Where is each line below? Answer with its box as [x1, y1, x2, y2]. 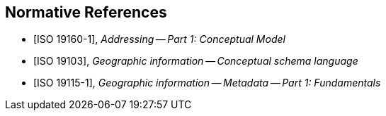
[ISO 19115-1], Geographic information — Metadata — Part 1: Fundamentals [33, 77, 381, 89]
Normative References [5, 4, 167, 21]
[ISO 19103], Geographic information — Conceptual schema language [33, 55, 358, 67]
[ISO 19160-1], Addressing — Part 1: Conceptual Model [33, 33, 285, 46]
